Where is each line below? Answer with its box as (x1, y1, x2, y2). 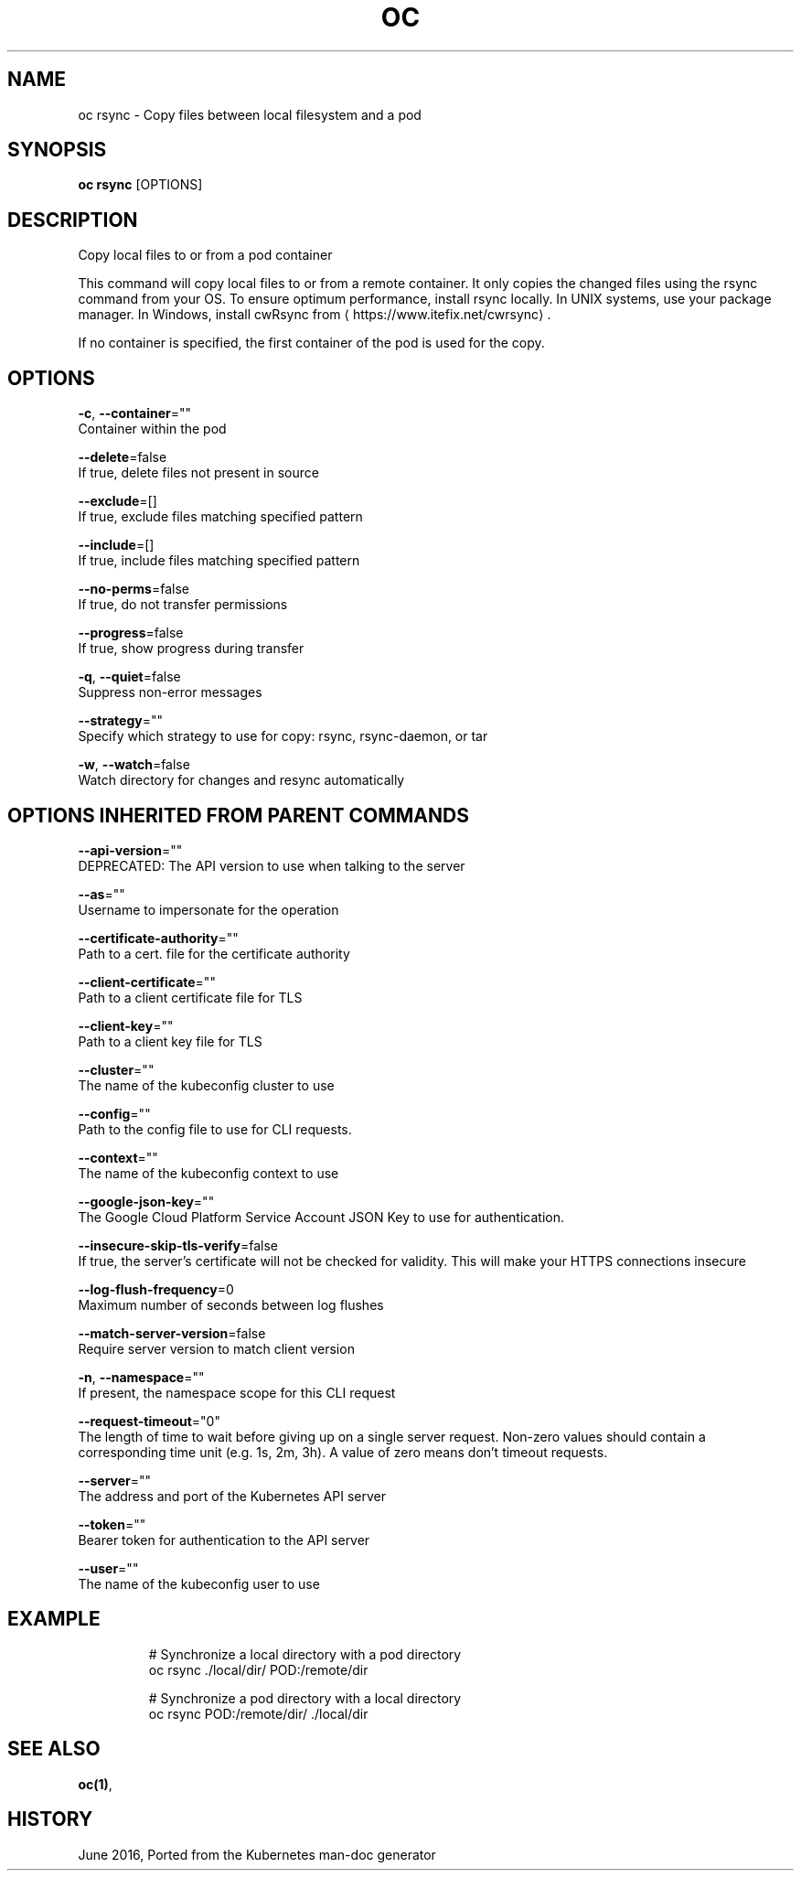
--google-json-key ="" (78, 1193, 215, 1209)
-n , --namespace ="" (78, 1368, 205, 1385)
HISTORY (7, 1808, 93, 1831)
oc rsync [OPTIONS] (78, 177, 203, 193)
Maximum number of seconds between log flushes (78, 1296, 384, 1313)
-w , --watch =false (78, 757, 190, 773)
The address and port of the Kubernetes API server (78, 1487, 386, 1504)
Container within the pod (78, 421, 227, 437)
